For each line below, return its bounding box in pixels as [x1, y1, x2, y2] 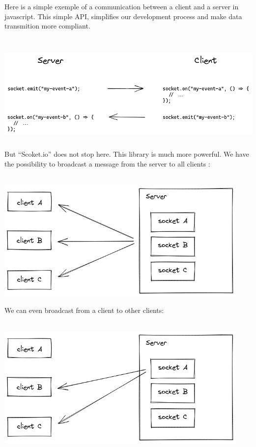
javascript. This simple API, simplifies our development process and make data [4, 11, 242, 21]
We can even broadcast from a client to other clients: [4, 305, 164, 315]
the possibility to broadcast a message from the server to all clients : [4, 158, 210, 168]
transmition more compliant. [4, 21, 90, 31]
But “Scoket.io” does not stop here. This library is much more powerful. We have [4, 148, 249, 159]
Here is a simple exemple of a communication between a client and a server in [4, 1, 239, 11]
